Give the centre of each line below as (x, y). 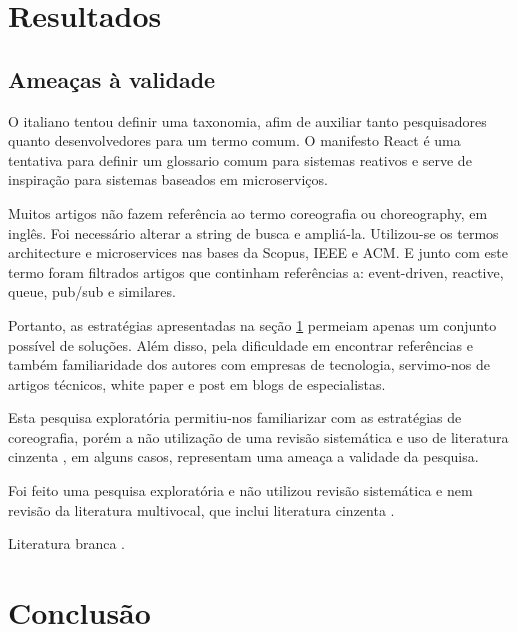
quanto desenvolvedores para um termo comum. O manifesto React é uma (234, 140)
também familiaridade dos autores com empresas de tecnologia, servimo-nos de (249, 364)
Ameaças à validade (112, 78)
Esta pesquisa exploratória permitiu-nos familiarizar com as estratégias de (235, 417)
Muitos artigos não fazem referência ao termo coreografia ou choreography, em (248, 212)
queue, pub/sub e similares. (92, 291)
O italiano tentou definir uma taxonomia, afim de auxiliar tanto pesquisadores (247, 120)
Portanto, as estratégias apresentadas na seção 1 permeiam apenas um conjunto (252, 324)
